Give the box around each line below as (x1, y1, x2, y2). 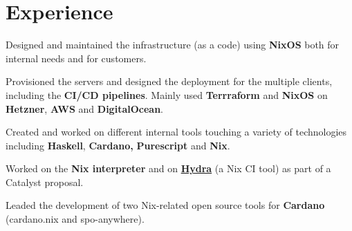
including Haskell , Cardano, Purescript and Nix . (6, 138, 230, 152)
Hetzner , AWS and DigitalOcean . (6, 101, 163, 115)
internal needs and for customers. (6, 50, 147, 65)
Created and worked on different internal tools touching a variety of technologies (6, 124, 347, 139)
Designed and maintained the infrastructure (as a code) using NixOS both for (6, 37, 340, 52)
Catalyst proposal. (6, 174, 84, 189)
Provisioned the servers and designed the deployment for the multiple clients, (6, 74, 333, 89)
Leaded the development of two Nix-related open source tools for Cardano (6, 198, 325, 212)
